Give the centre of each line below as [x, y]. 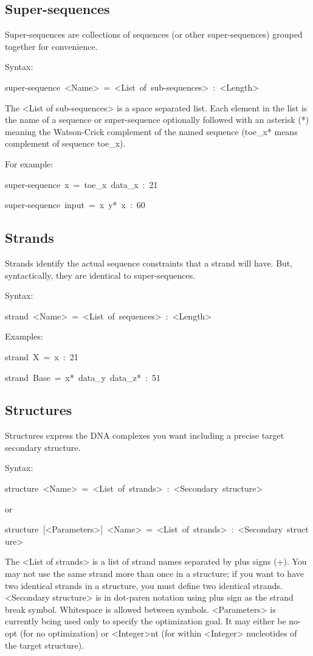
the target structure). [45, 645]
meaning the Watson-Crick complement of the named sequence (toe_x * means [151, 131]
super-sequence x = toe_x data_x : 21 [81, 184]
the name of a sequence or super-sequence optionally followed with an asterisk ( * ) [157, 120]
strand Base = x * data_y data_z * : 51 [83, 377]
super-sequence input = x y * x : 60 [75, 205]
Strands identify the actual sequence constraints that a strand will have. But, [149, 263]
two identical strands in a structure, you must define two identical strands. [144, 585]
